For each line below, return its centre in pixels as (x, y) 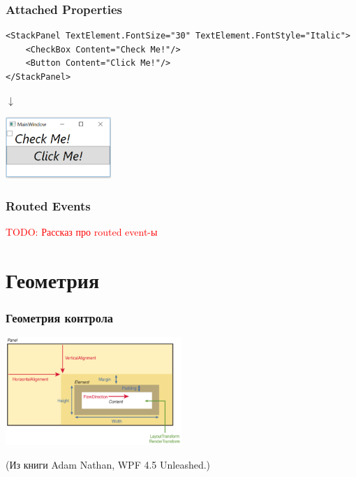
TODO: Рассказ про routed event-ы (82, 231)
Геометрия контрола (60, 317)
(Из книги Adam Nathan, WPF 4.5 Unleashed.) (108, 464)
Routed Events (48, 205)
